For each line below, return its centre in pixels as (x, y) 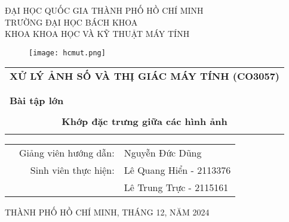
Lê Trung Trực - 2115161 (176, 187)
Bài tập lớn (37, 101)
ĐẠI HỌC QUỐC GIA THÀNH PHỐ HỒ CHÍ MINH (104, 10)
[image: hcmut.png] (67, 53)
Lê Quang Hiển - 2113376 (177, 170)
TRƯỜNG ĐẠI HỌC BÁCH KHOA (71, 22)
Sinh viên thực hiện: (72, 170)
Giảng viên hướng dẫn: (67, 153)
